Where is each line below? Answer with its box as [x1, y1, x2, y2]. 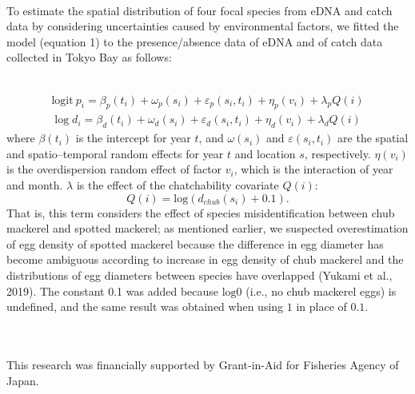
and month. [6, 177, 63, 193]
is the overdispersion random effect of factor [6, 161, 222, 177]
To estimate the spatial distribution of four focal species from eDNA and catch [6, 2, 393, 18]
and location [234, 145, 296, 161]
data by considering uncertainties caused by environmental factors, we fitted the [6, 18, 399, 34]
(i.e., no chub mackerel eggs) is [245, 282, 397, 299]
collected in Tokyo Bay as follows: [6, 49, 172, 66]
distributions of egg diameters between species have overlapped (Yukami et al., [6, 266, 393, 283]
